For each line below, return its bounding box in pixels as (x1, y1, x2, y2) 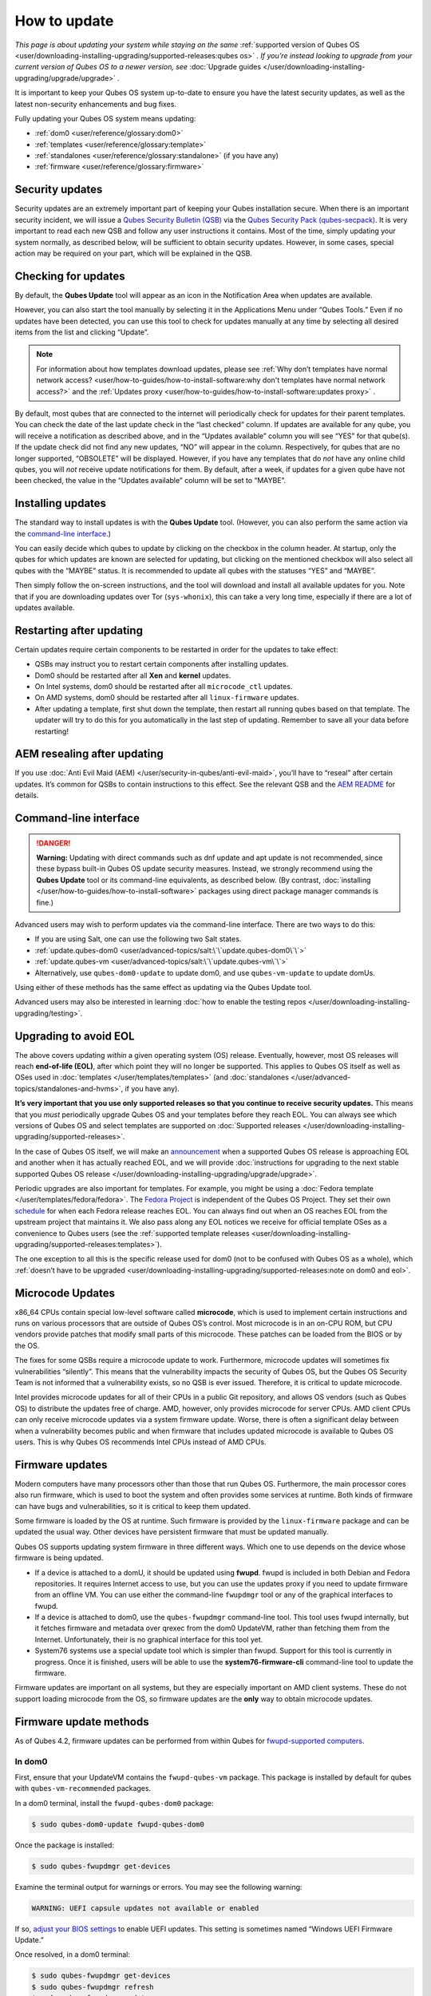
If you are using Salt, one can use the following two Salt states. (34, 934, 242, 944)
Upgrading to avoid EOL (14, 1029, 135, 1043)
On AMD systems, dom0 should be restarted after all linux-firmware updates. (34, 693, 299, 703)
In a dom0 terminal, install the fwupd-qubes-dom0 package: (14, 1798, 214, 1808)
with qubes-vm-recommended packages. (14, 1784, 152, 1793)
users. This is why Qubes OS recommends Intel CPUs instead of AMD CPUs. (14, 1437, 267, 1447)
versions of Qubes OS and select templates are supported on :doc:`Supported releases (14, 1121, 301, 1130)
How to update (14, 12, 114, 30)
